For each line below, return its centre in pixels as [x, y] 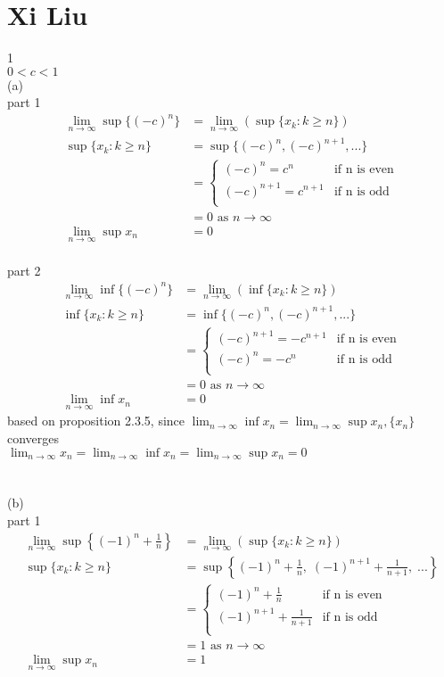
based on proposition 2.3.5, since [96, 421]
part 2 [24, 270]
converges [33, 438]
